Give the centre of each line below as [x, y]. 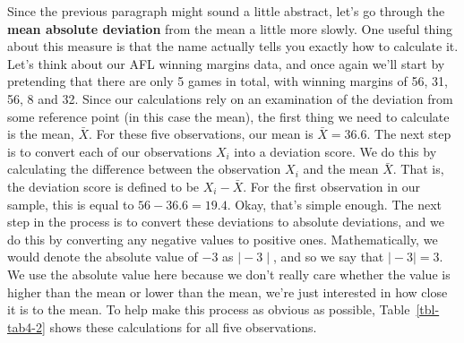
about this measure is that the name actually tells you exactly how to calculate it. [233, 46]
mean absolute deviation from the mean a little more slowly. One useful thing [230, 28]
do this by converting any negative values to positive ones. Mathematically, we [223, 239]
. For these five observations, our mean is [201, 134]
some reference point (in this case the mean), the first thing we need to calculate [228, 116]
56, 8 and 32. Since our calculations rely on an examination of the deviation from [230, 98]
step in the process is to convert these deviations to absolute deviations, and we [226, 222]
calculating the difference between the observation [144, 169]
